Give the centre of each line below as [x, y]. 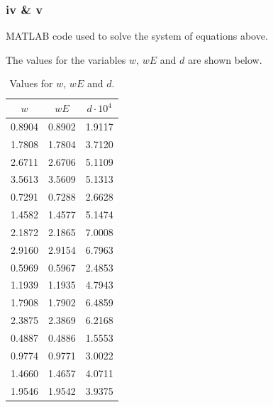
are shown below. [225, 59]
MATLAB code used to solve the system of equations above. [137, 36]
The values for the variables [66, 59]
